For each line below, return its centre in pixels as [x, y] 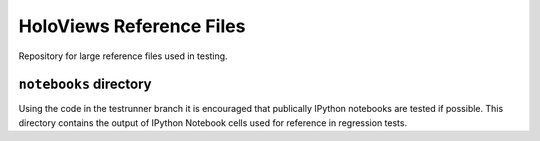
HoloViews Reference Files [132, 26]
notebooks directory [85, 84]
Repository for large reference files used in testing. [123, 56]
